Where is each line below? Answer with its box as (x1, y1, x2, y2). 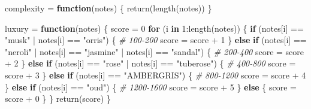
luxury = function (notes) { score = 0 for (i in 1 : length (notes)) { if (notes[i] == (5, 22, 304, 34)
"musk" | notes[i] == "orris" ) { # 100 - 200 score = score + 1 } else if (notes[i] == (5, 34, 307, 46)
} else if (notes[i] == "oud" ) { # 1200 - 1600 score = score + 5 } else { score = (5, 80, 297, 93)
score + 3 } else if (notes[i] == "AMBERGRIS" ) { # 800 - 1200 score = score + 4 (5, 68, 306, 81)
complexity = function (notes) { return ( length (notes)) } (5, 2, 212, 14)
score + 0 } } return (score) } (5, 92, 111, 105)
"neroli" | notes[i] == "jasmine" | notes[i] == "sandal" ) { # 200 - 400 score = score (5, 45, 304, 57)
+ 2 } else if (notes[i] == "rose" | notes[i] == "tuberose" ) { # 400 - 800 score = (5, 57, 296, 69)
